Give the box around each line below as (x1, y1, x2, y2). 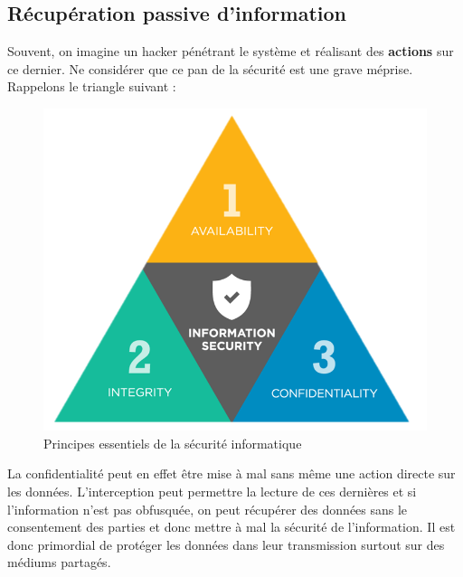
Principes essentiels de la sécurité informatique (43, 433, 302, 452)
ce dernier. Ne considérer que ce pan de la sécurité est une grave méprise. (7, 59, 413, 78)
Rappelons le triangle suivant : (7, 77, 176, 96)
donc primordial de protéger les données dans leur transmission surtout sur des (7, 534, 445, 553)
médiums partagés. (7, 553, 111, 572)
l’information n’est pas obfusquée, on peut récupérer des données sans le (7, 499, 408, 518)
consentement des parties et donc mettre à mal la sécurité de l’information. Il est (7, 517, 456, 536)
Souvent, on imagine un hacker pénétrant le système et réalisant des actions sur (7, 42, 454, 61)
